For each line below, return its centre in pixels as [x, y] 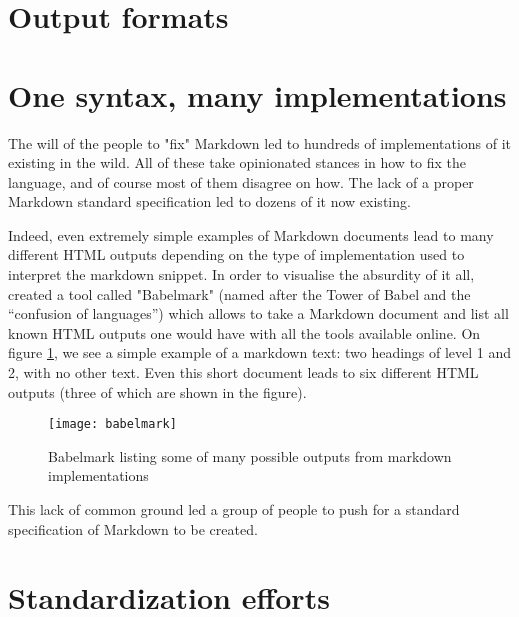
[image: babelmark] [112, 424]
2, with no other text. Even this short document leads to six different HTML [243, 372]
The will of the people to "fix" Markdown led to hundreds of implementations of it [260, 142]
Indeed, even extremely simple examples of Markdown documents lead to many [251, 234]
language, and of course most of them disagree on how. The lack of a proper [241, 181]
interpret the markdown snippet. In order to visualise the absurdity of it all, [241, 274]
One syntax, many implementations [257, 94]
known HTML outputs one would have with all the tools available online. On [244, 332]
